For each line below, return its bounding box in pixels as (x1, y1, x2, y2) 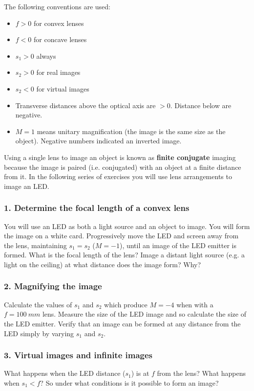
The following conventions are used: (4, 1, 110, 11)
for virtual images (36, 83, 89, 93)
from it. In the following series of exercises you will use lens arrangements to (4, 171, 232, 182)
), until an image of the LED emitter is (119, 240, 237, 250)
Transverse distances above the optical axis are (15, 100, 156, 110)
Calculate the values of (4, 299, 72, 309)
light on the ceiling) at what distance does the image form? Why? (4, 259, 201, 269)
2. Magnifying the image (4, 280, 102, 292)
